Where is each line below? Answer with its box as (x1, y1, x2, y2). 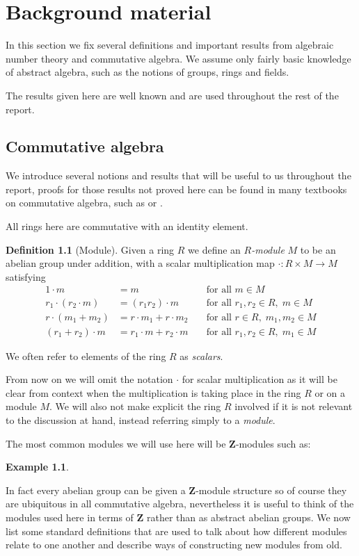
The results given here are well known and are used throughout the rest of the (6, 88, 339, 102)
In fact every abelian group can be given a (6, 482, 186, 497)
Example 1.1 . (6, 459, 69, 474)
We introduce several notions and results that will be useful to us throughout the (6, 168, 351, 183)
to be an (300, 242, 336, 256)
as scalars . (179, 348, 223, 363)
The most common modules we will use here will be (6, 436, 226, 450)
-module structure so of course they (196, 482, 347, 497)
